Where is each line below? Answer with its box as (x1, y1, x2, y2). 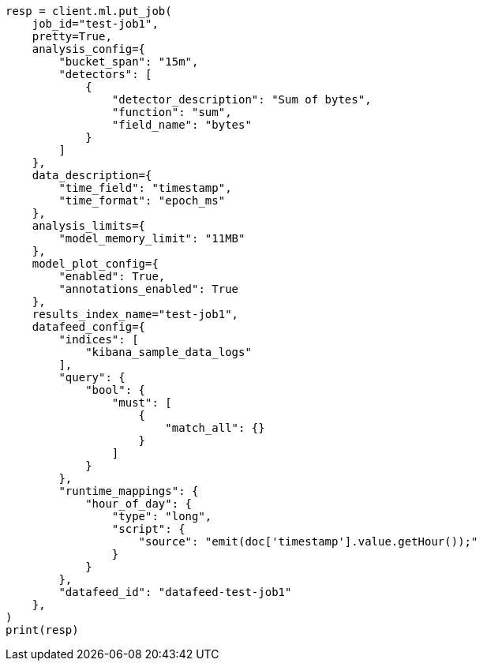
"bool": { (85, 384, 146, 396)
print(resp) (6, 624, 79, 636)
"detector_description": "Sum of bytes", (111, 93, 372, 106)
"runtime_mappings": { (58, 485, 199, 497)
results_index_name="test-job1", (32, 308, 239, 320)
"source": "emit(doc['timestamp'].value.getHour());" (138, 535, 478, 548)
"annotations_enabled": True (58, 283, 239, 295)
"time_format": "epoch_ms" (58, 194, 226, 207)
